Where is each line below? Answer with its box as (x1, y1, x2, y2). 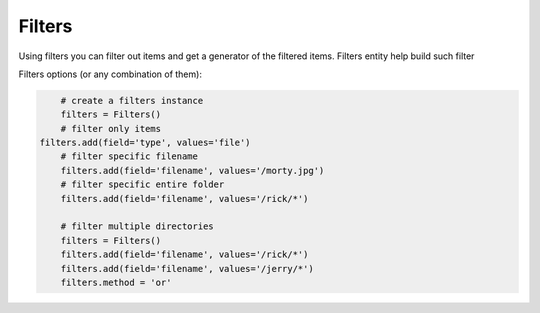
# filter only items (60, 123, 162, 134)
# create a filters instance (60, 95, 204, 106)
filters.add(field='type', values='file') (39, 137, 251, 149)
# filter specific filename (60, 151, 199, 162)
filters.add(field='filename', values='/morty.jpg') (60, 165, 325, 176)
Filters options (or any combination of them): (18, 68, 202, 80)
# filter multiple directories (60, 221, 214, 232)
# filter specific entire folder (60, 179, 225, 190)
